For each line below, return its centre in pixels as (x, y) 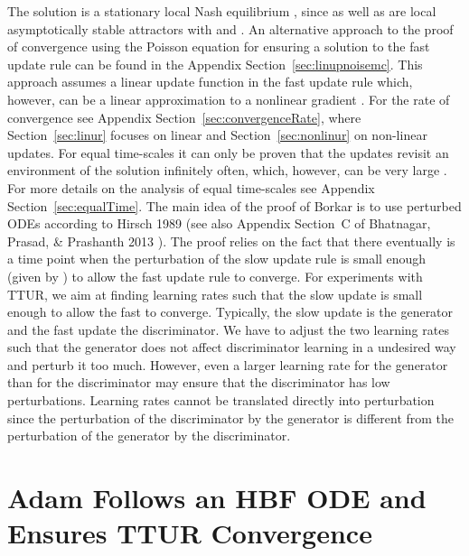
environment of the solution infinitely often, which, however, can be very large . (227, 170)
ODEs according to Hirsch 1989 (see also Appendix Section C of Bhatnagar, (219, 223)
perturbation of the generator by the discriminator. (149, 436)
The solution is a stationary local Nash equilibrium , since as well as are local (222, 11)
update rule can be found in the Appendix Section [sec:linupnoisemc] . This (215, 64)
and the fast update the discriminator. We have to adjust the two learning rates (228, 329)
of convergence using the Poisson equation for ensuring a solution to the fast (219, 46)
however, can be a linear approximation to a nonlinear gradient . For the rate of (229, 99)
